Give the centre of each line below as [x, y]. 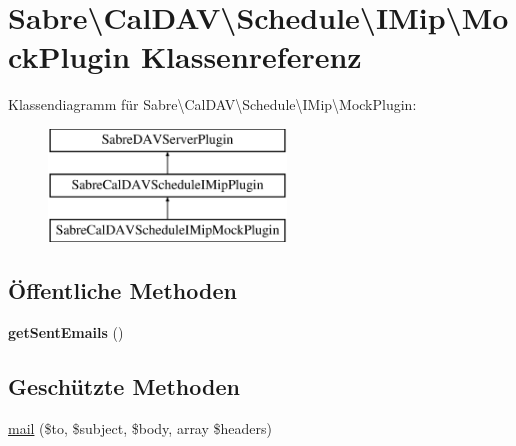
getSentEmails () [66, 332]
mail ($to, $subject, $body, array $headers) [140, 427]
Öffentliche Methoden [122, 290]
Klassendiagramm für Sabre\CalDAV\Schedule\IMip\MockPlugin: [212, 104]
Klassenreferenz [251, 56]
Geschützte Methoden [124, 386]
